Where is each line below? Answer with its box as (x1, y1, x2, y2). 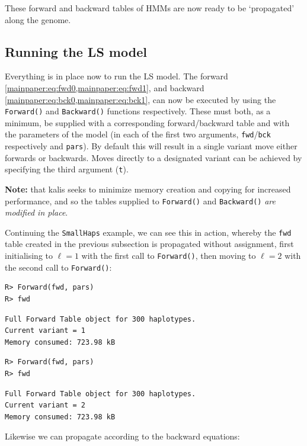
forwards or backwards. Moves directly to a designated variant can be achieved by (5, 151, 302, 163)
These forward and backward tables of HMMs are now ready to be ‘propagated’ (5, 2, 295, 14)
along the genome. (5, 13, 71, 25)
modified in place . (5, 206, 68, 219)
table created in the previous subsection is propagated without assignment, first (5, 238, 294, 250)
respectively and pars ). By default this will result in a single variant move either (5, 140, 298, 152)
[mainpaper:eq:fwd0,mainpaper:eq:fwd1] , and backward (5, 81, 204, 94)
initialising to (5, 249, 53, 262)
